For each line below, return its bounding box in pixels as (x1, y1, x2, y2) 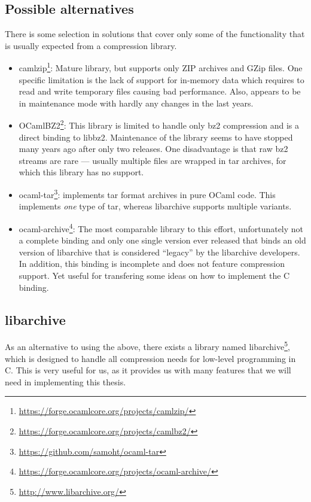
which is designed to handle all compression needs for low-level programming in (5, 352, 296, 364)
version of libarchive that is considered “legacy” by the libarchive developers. (19, 245, 300, 258)
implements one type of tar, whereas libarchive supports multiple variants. (19, 200, 292, 212)
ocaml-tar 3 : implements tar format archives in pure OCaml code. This (19, 187, 276, 200)
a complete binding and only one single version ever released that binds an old (19, 234, 306, 247)
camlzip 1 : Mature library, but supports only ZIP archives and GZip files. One (19, 60, 303, 74)
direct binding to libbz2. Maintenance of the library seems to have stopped (19, 130, 293, 143)
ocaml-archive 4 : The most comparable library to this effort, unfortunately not (19, 220, 304, 235)
